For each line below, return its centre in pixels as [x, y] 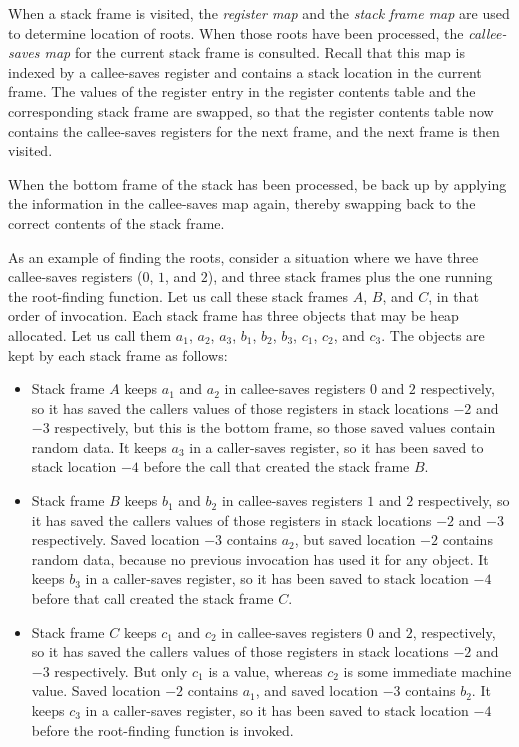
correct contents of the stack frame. [116, 222]
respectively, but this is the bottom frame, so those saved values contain [275, 427]
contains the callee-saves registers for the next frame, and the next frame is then [254, 130]
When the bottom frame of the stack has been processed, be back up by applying [257, 183]
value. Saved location [96, 690]
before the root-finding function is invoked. [162, 729]
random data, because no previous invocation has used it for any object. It [260, 558]
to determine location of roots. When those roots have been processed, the [236, 32]
